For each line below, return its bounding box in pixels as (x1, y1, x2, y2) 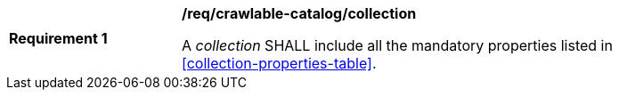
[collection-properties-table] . (182, 54, 377, 72)
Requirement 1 (9, 29, 108, 47)
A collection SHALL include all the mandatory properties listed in (182, 36, 613, 54)
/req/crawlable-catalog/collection (182, 4, 417, 22)
